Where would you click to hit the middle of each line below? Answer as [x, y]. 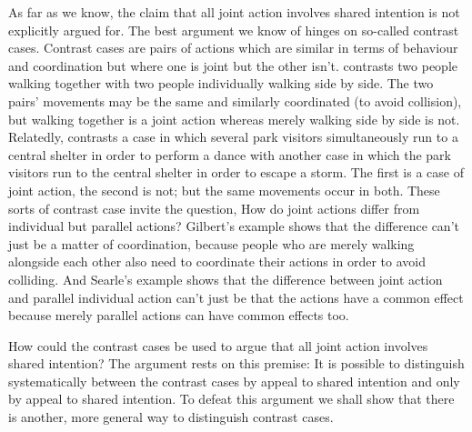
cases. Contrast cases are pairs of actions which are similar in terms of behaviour [233, 48]
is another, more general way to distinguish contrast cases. [171, 417]
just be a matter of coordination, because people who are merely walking [211, 243]
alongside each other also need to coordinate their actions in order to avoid [217, 261]
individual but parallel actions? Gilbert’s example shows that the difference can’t [234, 226]
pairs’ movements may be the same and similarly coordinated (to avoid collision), [235, 100]
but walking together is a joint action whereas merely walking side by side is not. [234, 119]
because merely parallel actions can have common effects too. [179, 315]
